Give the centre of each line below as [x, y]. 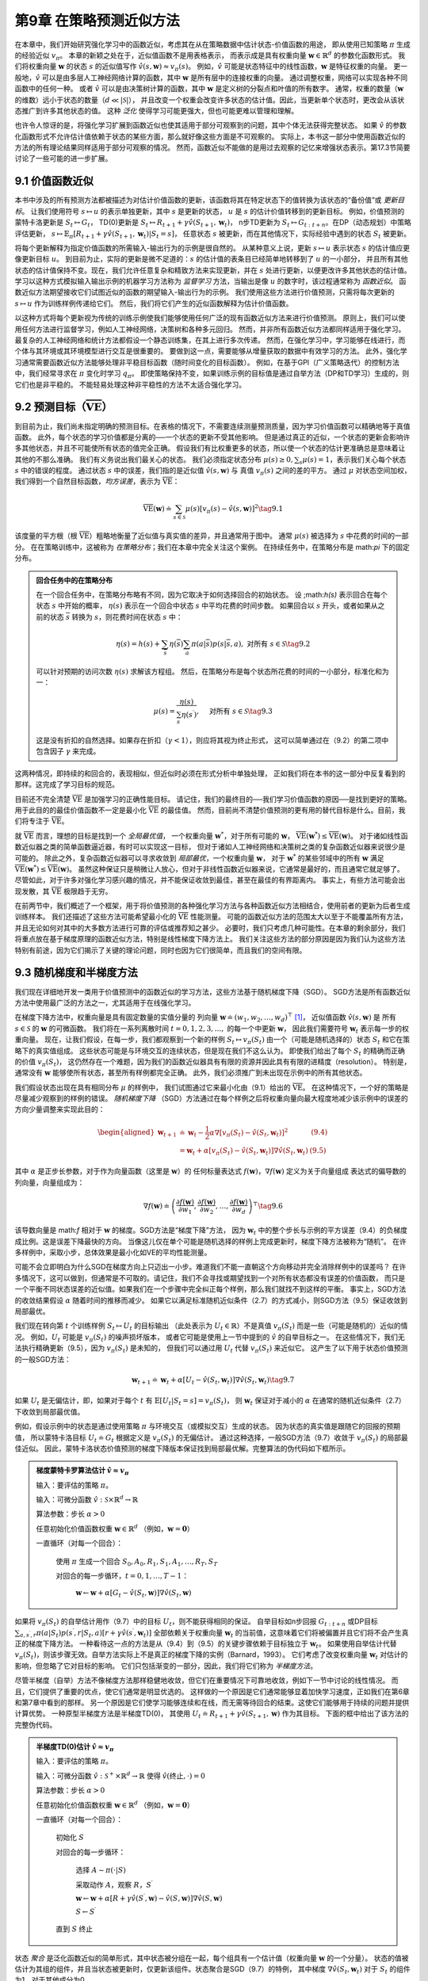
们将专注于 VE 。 [42, 821]
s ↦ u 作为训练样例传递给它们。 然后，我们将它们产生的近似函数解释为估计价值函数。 [154, 303]
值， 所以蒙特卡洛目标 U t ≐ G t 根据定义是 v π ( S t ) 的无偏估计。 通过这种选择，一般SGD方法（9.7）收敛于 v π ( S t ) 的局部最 [211, 1438]
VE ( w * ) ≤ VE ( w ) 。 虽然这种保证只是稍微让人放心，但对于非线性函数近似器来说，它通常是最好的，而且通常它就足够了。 [209, 868]
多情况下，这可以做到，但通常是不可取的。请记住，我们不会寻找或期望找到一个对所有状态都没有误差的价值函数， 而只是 [210, 1278]
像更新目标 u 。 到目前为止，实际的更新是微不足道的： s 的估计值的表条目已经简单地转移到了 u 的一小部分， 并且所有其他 [211, 259]
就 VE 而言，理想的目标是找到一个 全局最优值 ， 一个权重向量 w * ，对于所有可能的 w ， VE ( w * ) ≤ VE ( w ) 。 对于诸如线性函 [211, 835]
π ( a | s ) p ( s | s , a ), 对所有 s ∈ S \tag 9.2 [251, 643]
